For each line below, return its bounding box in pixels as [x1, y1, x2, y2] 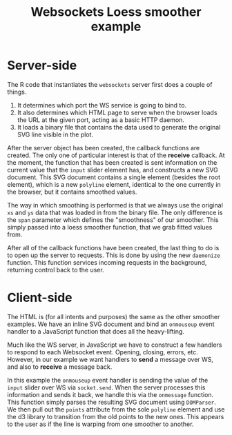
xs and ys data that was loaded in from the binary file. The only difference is [7, 208, 223, 216]
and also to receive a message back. [7, 363, 113, 371]
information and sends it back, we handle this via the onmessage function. [7, 390, 214, 398]
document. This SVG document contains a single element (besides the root [7, 173, 221, 181]
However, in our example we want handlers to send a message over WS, [7, 355, 214, 363]
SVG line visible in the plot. [17, 130, 94, 139]
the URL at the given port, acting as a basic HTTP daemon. [17, 115, 185, 124]
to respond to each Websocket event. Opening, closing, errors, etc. [7, 347, 199, 356]
